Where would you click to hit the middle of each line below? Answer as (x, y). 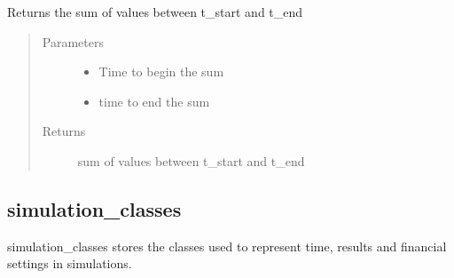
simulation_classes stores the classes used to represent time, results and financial (227, 246)
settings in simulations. (70, 263)
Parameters (73, 41)
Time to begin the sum (161, 71)
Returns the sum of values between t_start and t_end (155, 12)
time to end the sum (154, 101)
